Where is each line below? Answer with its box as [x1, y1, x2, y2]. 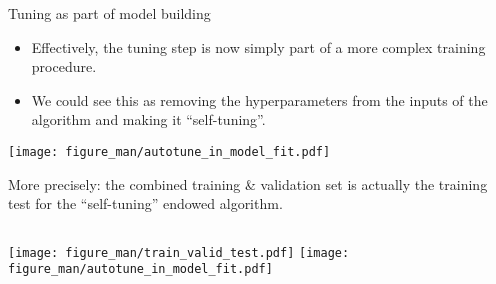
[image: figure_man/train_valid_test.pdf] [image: [8, 245, 350, 260]
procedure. [31, 56, 97, 77]
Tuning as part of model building [8, 3, 211, 23]
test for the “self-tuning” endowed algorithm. [8, 193, 283, 214]
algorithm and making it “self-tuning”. [31, 109, 266, 130]
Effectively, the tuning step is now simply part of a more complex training [31, 36, 486, 57]
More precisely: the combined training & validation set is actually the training [8, 173, 488, 194]
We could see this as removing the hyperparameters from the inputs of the [31, 89, 488, 110]
